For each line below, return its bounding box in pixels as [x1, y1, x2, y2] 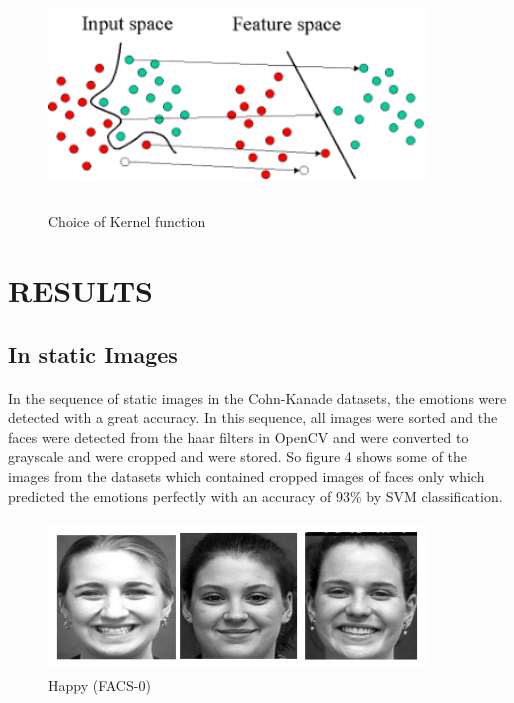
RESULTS [8, 270, 153, 311]
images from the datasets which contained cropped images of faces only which [8, 466, 485, 487]
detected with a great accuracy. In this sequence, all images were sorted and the [8, 407, 498, 428]
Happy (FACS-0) [48, 675, 151, 696]
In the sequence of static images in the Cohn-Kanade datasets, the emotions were [8, 387, 507, 408]
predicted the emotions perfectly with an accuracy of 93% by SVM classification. [8, 485, 503, 506]
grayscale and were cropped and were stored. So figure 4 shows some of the [8, 446, 468, 467]
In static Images [8, 338, 178, 369]
